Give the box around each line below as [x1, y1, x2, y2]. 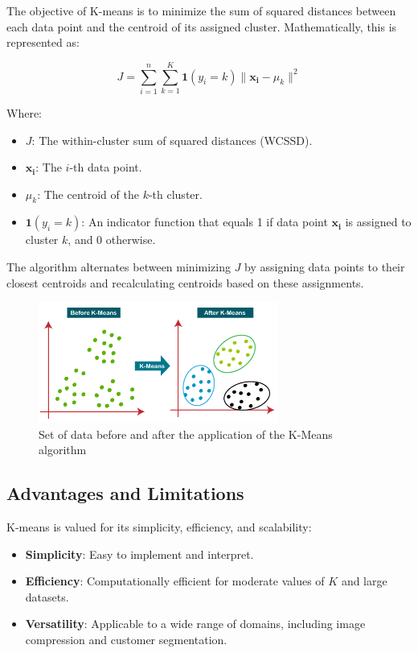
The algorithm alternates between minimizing [6, 258, 231, 275]
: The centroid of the [37, 185, 139, 202]
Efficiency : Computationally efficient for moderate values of [25, 572, 325, 589]
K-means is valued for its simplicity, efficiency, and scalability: [6, 518, 312, 535]
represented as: [6, 34, 80, 51]
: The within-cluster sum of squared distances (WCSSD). [31, 131, 313, 148]
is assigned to [345, 213, 412, 230]
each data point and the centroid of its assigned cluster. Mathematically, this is [6, 18, 397, 35]
